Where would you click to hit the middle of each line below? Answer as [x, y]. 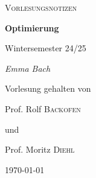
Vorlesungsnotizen [41, 7]
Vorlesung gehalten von [48, 88]
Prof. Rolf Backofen [43, 108]
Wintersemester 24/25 [46, 48]
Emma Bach [28, 68]
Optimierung [32, 27]
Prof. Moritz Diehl [40, 149]
